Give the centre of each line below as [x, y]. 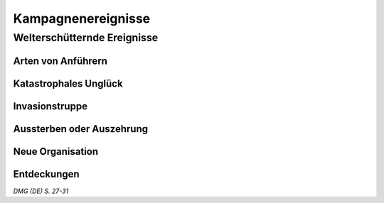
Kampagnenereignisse [82, 18]
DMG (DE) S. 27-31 [41, 191]
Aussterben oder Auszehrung [81, 129]
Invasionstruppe [50, 106]
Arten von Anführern [60, 61]
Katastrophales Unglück [68, 83]
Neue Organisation [56, 152]
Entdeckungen [46, 174]
